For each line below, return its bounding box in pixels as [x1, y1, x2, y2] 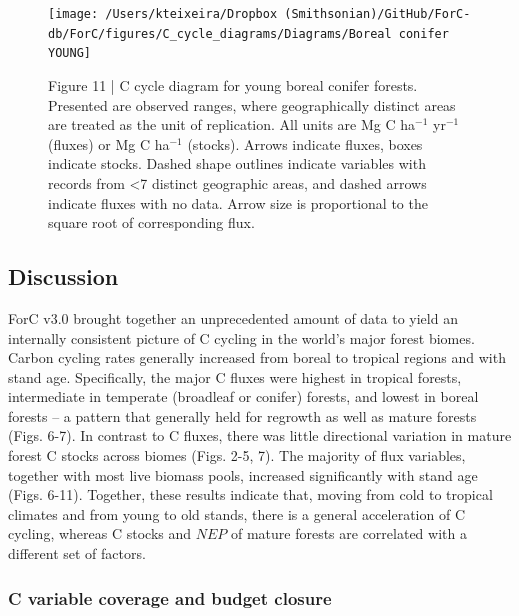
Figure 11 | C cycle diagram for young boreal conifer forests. [48, 74, 418, 95]
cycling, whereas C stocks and [8, 523, 192, 544]
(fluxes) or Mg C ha [48, 133, 170, 154]
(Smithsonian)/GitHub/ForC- [284, 7, 471, 21]
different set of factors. [8, 543, 146, 564]
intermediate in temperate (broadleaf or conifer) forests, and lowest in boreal [8, 386, 479, 407]
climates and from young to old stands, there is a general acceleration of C [8, 503, 465, 524]
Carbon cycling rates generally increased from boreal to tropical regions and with [8, 347, 506, 368]
